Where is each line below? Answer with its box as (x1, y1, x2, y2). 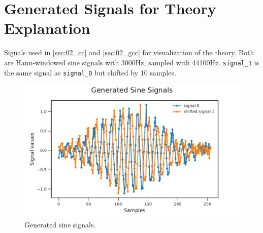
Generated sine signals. (24, 219, 96, 230)
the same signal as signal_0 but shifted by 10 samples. (4, 67, 176, 77)
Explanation (4, 18, 90, 38)
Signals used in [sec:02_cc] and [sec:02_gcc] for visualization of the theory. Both (4, 47, 254, 58)
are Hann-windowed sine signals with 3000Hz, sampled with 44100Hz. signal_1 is (4, 57, 259, 67)
